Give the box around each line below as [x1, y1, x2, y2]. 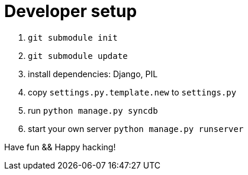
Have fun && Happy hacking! [4, 141, 116, 152]
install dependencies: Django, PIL [28, 68, 158, 79]
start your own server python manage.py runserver [28, 123, 244, 134]
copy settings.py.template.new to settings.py [28, 87, 237, 97]
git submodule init [28, 32, 118, 42]
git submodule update [28, 51, 128, 61]
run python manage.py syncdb [28, 105, 158, 115]
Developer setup [4, 1, 137, 21]
